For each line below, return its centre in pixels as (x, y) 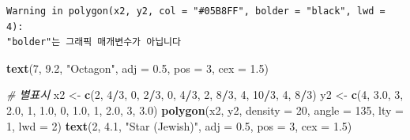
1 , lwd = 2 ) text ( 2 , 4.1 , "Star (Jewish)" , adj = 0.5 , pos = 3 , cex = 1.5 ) (179, 125)
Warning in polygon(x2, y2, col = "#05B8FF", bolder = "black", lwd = (196, 11)
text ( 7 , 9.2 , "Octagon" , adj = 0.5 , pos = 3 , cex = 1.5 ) (137, 68)
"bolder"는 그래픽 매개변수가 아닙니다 (94, 42)
